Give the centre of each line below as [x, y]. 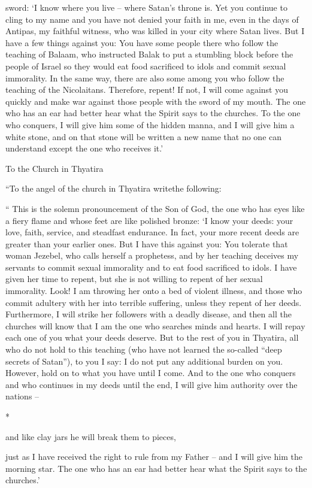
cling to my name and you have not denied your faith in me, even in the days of [152, 19]
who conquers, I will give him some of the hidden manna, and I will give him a [150, 124]
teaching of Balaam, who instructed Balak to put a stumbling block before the [149, 54]
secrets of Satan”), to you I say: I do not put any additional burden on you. [144, 361]
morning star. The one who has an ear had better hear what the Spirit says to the [156, 468]
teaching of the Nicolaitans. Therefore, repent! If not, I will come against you [147, 90]
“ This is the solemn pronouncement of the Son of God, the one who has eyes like [155, 208]
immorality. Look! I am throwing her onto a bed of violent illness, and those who [154, 291]
